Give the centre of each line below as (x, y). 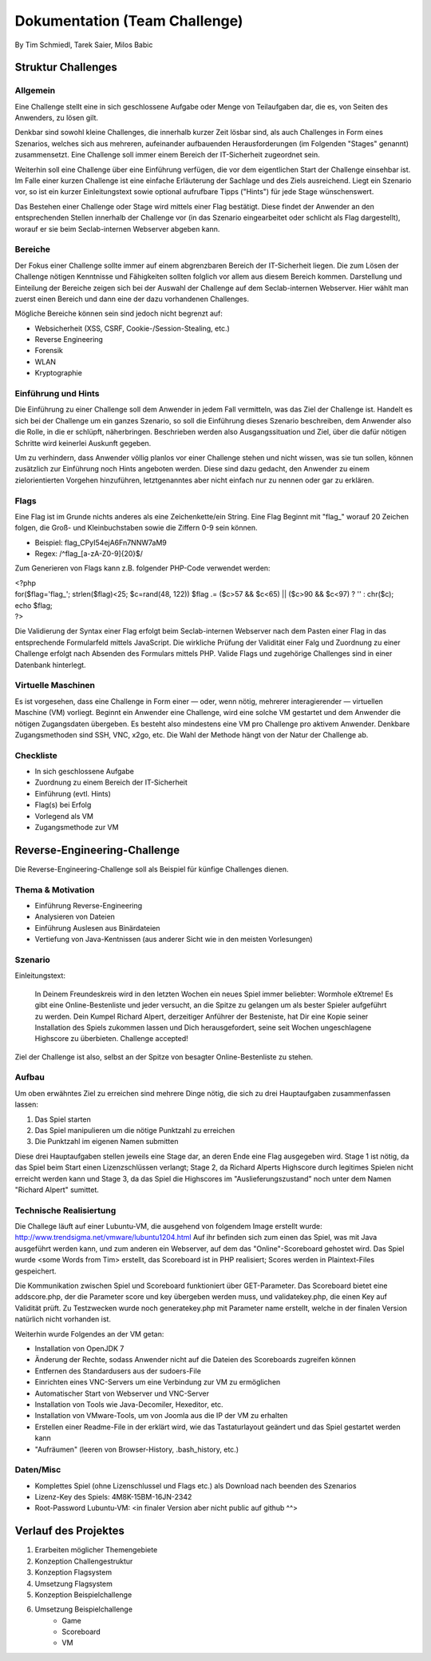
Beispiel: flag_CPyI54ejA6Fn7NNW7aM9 (101, 542)
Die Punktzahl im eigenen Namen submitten (107, 1142)
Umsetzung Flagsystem (74, 1584)
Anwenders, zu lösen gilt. (57, 118)
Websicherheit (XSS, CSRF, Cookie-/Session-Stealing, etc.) (132, 328)
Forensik (49, 351)
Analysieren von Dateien (75, 917)
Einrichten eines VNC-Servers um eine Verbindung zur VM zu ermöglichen (158, 1382)
